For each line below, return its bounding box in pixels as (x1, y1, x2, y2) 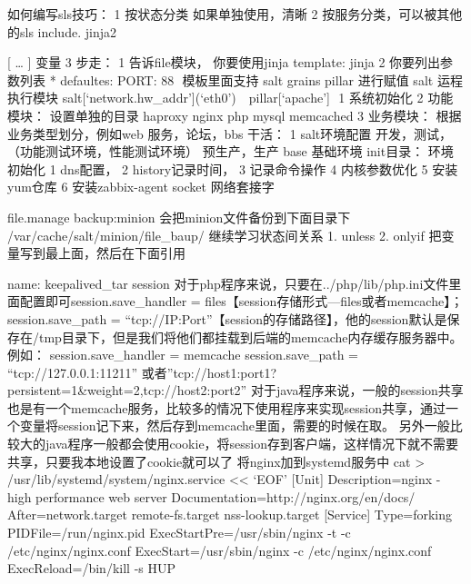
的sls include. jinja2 (7, 22, 116, 41)
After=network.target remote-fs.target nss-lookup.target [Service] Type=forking (7, 505, 453, 524)
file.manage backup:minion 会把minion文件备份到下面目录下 (7, 207, 351, 226)
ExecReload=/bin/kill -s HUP (7, 559, 176, 578)
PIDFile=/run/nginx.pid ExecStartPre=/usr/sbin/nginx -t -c (7, 523, 351, 542)
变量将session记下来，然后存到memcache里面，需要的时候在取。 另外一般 (19, 416, 450, 435)
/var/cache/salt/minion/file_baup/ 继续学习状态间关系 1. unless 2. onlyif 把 (7, 225, 442, 244)
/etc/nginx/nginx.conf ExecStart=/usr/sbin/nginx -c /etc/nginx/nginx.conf (7, 540, 432, 559)
